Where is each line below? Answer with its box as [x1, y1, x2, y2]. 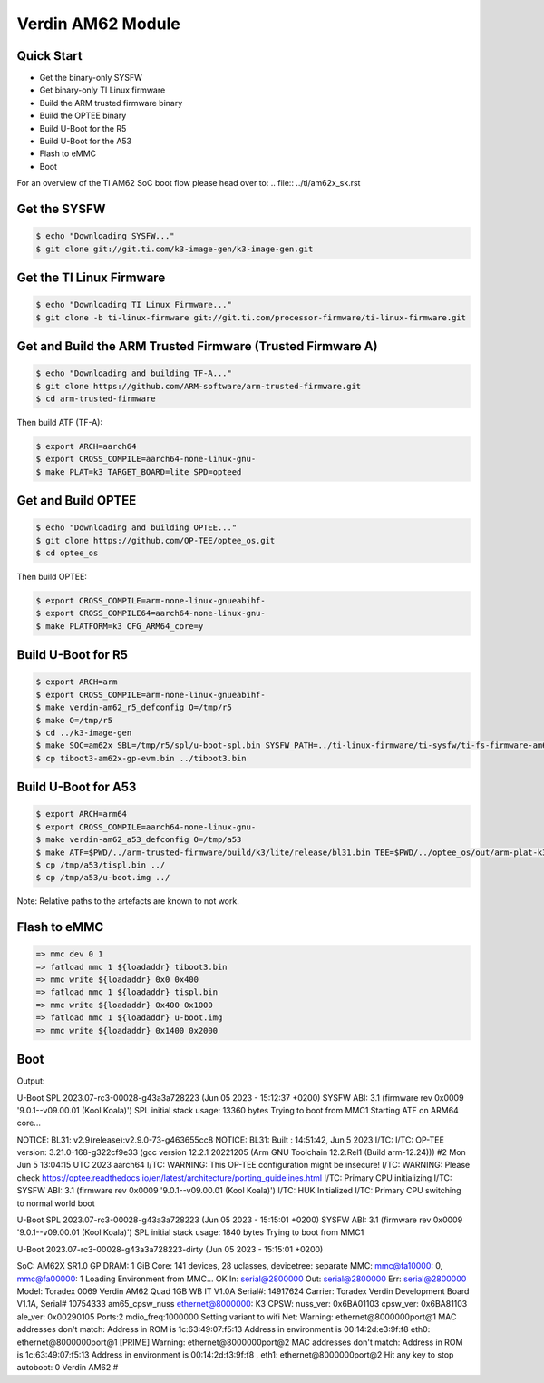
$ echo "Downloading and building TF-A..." [35, 368, 233, 378]
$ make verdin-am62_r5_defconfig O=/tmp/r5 [35, 702, 233, 712]
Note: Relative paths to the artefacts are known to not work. [16, 896, 239, 907]
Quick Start [16, 48, 83, 64]
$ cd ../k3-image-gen [35, 727, 132, 738]
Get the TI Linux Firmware [16, 270, 166, 285]
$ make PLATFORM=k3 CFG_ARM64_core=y [35, 621, 204, 631]
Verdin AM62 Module [16, 14, 180, 34]
